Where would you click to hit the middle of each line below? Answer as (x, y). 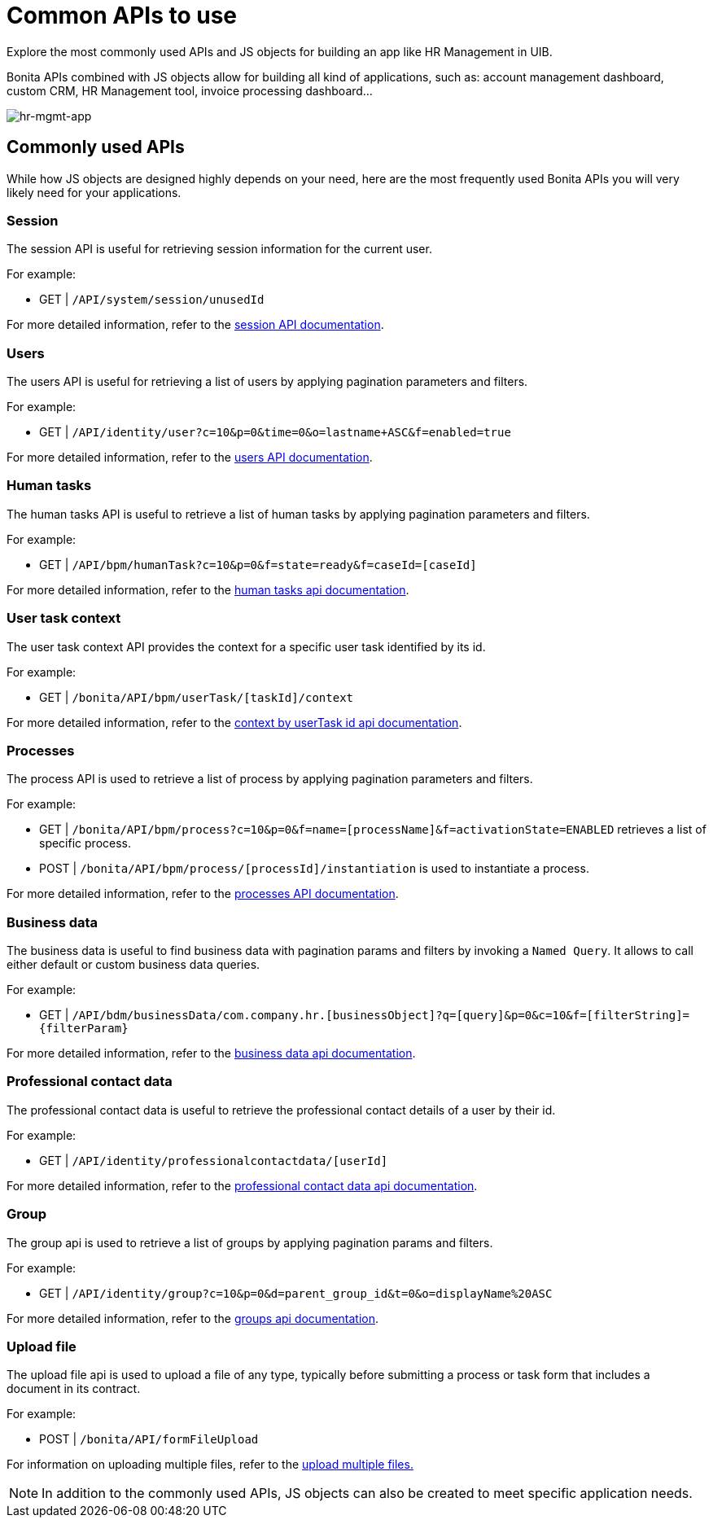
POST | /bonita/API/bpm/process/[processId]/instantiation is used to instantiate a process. (314, 869)
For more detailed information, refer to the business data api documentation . (211, 1053)
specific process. (85, 843)
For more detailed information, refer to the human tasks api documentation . (208, 589)
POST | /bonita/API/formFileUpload (149, 1439)
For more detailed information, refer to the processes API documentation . (203, 894)
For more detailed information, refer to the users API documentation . (190, 458)
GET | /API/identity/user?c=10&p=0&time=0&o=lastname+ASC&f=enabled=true (275, 432)
